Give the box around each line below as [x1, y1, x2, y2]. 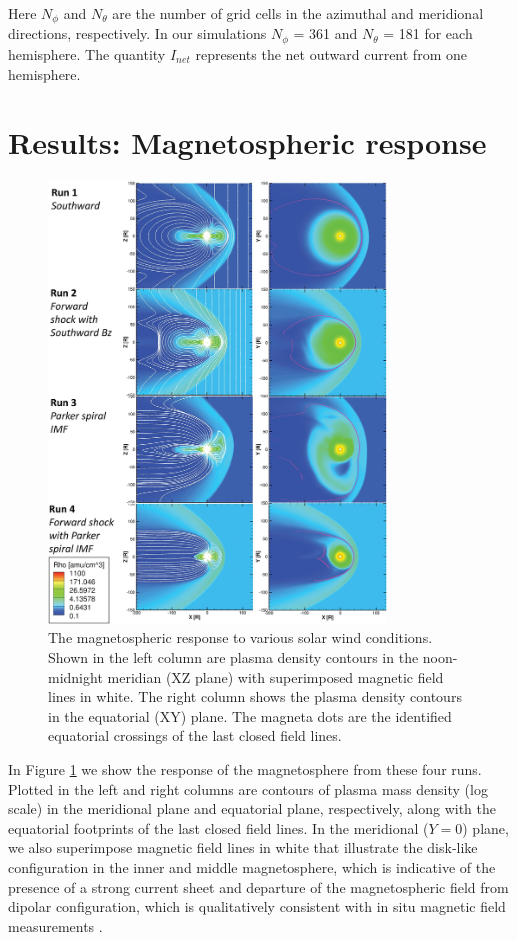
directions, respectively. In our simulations [8, 23, 267, 44]
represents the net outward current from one [195, 43, 467, 64]
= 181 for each [383, 23, 473, 44]
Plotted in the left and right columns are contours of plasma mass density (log [8, 778, 488, 799]
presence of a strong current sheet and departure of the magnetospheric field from [8, 876, 509, 897]
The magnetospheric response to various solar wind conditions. [48, 627, 433, 648]
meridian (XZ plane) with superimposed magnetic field [107, 666, 444, 687]
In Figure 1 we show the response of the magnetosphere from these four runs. [8, 758, 482, 779]
